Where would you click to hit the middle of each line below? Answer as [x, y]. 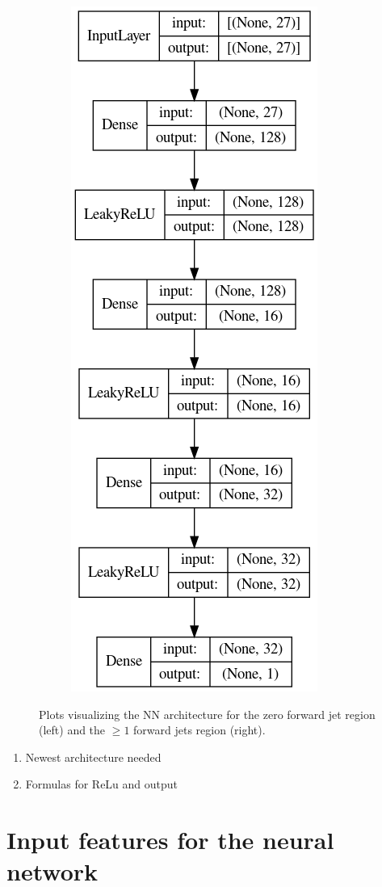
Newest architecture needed [93, 757]
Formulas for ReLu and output [102, 784]
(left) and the [72, 730]
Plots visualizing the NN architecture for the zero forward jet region [207, 714]
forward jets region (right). [199, 730]
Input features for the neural [170, 840]
